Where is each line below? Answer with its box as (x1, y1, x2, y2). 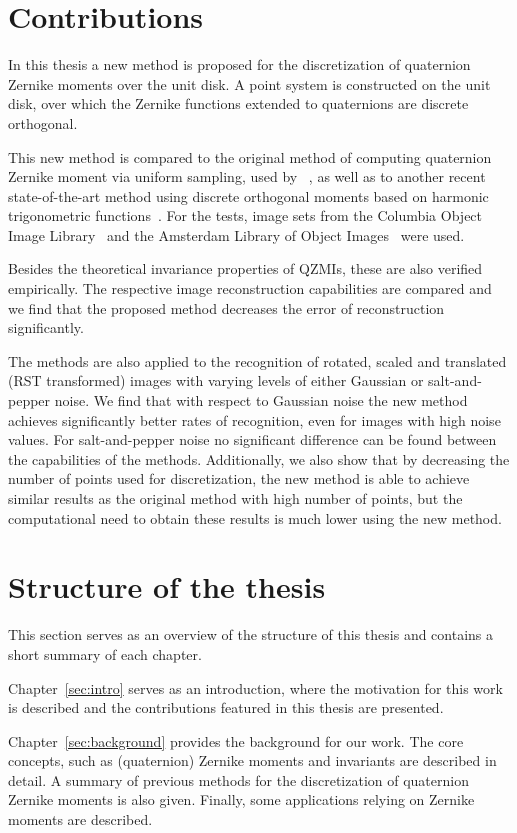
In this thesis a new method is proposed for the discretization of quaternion (8, 54, 471, 75)
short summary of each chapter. (8, 643, 202, 664)
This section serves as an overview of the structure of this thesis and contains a (8, 624, 494, 645)
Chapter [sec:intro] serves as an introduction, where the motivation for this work (8, 677, 503, 698)
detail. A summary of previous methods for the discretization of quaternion (8, 769, 469, 790)
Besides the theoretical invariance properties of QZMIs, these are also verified (8, 258, 483, 279)
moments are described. (8, 809, 153, 830)
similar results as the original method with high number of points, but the (8, 488, 463, 508)
